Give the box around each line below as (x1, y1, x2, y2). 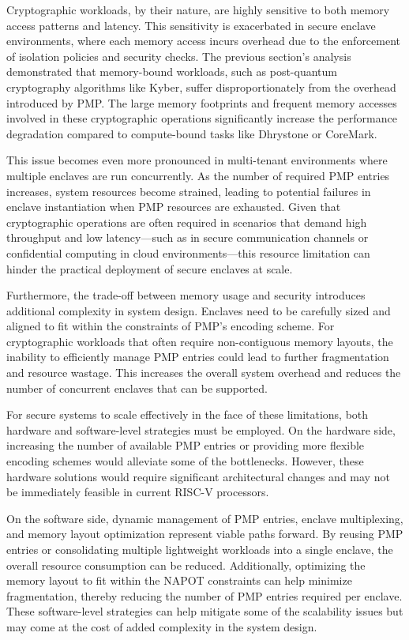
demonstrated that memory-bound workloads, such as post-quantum (6, 63, 337, 80)
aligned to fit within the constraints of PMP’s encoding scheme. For (6, 318, 335, 334)
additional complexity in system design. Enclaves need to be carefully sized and (6, 302, 391, 318)
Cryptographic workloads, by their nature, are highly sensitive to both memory (6, 2, 390, 17)
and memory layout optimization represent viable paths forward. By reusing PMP (6, 525, 403, 542)
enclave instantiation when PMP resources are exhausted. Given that (6, 198, 341, 215)
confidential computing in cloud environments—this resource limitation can (6, 244, 370, 261)
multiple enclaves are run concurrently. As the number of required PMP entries (6, 167, 390, 183)
